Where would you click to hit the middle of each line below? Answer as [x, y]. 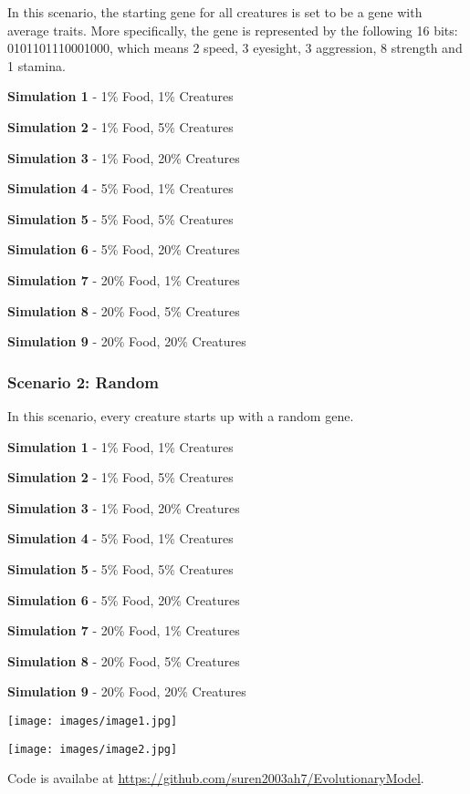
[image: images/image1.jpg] [93, 721]
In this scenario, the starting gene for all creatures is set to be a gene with [215, 12]
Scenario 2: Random [83, 382]
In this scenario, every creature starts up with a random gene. [181, 415]
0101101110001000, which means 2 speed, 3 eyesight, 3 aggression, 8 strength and [235, 48]
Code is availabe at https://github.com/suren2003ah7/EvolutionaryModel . [216, 778]
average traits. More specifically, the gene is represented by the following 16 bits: [233, 30]
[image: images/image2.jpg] [93, 749]
